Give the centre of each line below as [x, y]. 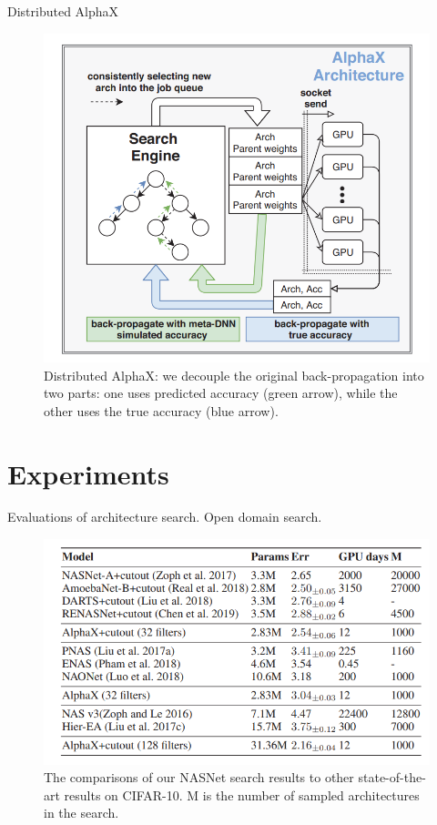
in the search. [81, 813]
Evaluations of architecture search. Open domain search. [165, 517]
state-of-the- [392, 777]
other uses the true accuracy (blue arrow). [161, 410]
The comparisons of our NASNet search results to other [199, 777]
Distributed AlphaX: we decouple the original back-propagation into [234, 375]
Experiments [88, 473]
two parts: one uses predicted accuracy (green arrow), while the [221, 393]
